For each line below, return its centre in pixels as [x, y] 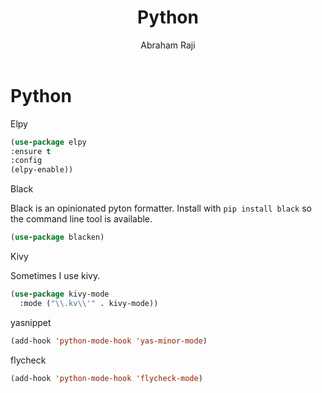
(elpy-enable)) [42, 170]
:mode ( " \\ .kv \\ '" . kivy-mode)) [89, 303]
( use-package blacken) [57, 237]
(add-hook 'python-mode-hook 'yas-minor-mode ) [109, 341]
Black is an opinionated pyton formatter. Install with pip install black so [161, 208]
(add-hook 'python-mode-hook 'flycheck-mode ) [106, 378]
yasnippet [31, 322]
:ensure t [31, 151]
